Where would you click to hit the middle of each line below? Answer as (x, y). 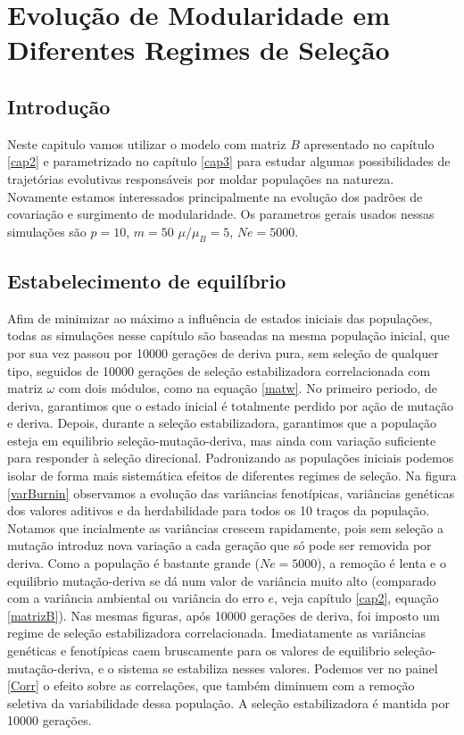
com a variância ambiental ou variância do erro (136, 598)
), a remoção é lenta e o (381, 563)
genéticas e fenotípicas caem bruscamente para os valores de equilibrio (199, 651)
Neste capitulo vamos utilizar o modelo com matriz (147, 143)
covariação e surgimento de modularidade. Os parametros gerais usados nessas (221, 214)
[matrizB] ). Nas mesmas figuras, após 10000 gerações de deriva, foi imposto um (224, 615)
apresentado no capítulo (369, 143)
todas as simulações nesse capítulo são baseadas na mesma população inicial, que (228, 335)
